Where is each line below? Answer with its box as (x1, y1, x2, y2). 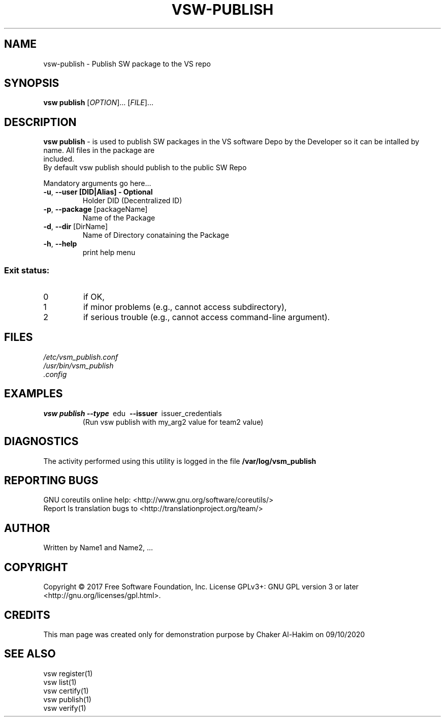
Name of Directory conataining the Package (82, 231, 229, 240)
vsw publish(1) (43, 695, 91, 704)
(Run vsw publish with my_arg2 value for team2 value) (82, 417, 264, 426)
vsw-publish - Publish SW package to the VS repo (43, 59, 211, 68)
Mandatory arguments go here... (43, 179, 151, 188)
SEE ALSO (4, 647, 56, 661)
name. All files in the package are (43, 146, 155, 155)
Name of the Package (82, 213, 155, 223)
